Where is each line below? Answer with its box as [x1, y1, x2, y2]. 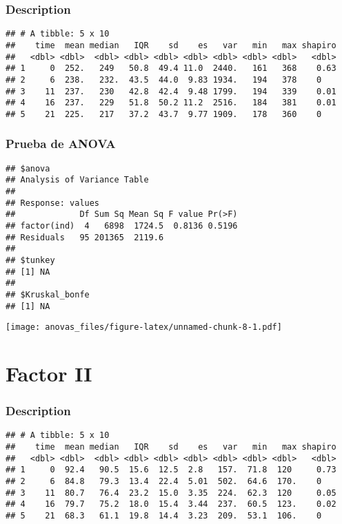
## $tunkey [6, 255, 55, 265]
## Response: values [6, 198, 100, 208]
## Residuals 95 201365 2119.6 [6, 232, 164, 242]
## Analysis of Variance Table [6, 175, 149, 185]
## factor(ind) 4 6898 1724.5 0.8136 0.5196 [6, 220, 238, 231]
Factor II [6, 359, 92, 388]
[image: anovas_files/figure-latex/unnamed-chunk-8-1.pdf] [6, 322, 282, 333]
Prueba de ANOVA [6, 135, 116, 152]
